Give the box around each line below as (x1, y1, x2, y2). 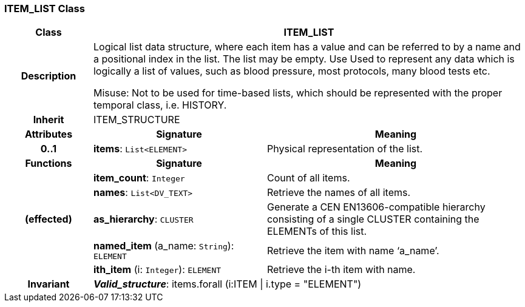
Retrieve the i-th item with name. (266, 263, 416, 276)
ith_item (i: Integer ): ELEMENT (93, 263, 222, 276)
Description (21, 70, 76, 83)
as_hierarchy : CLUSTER (93, 213, 194, 226)
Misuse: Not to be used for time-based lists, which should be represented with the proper (93, 87, 503, 100)
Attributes (24, 128, 73, 141)
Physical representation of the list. (266, 143, 423, 155)
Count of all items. (266, 172, 350, 184)
